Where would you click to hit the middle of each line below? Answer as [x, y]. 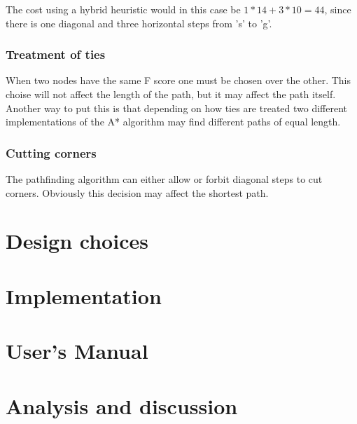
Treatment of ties [56, 54]
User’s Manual [77, 351]
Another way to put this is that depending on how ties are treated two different [177, 108]
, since [338, 9]
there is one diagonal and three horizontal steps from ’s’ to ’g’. [139, 23]
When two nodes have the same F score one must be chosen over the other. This [178, 80]
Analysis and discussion [122, 405]
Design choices [77, 241]
